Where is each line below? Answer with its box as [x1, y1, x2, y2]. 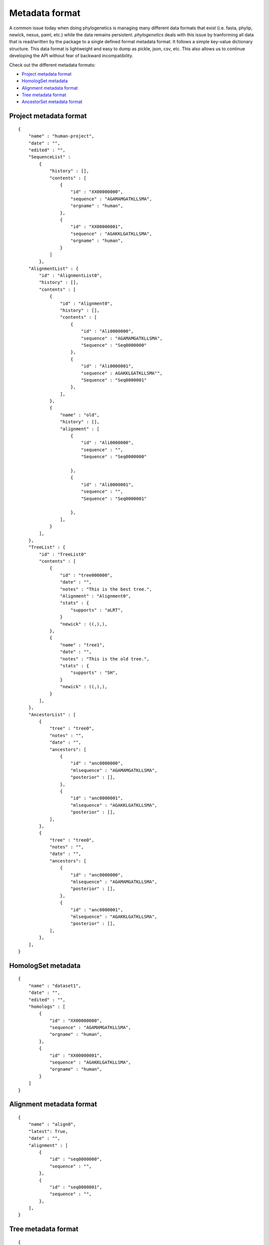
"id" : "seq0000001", [49, 1184, 102, 1190]
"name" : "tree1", [60, 642, 105, 647]
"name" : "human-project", [28, 133, 95, 139]
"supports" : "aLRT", [70, 607, 124, 613]
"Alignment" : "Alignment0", [60, 593, 132, 599]
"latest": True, [28, 1128, 68, 1134]
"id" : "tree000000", [60, 572, 113, 578]
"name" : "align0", [28, 1121, 76, 1127]
